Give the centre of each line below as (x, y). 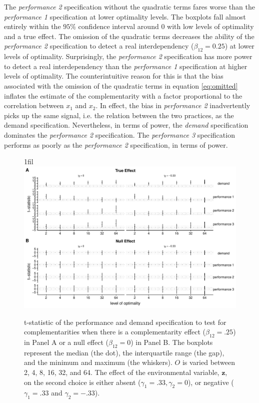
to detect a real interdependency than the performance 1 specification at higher (126, 66)
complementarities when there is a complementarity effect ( (115, 332)
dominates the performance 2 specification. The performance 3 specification (119, 134)
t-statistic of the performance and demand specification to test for (125, 322)
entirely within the (32, 26)
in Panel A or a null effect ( (66, 342)
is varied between (209, 362)
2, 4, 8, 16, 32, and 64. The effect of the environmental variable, (122, 372)
